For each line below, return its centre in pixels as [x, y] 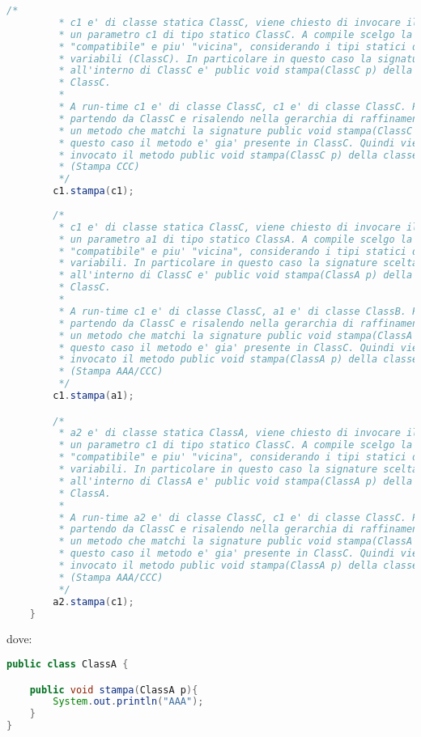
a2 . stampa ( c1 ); [94, 601]
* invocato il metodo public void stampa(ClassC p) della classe [238, 155]
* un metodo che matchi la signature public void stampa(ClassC [236, 131]
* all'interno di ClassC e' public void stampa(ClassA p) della [236, 275]
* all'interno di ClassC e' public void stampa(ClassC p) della [236, 71]
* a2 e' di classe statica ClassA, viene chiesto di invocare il [238, 433]
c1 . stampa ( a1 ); [94, 396]
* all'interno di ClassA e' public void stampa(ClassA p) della [236, 481]
